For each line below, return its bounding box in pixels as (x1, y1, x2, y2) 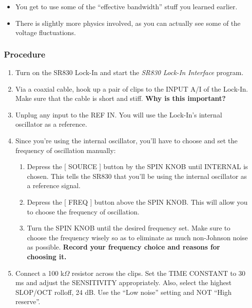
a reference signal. (27, 180, 81, 191)
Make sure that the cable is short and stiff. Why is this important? (15, 93, 226, 103)
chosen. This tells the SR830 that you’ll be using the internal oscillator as (27, 171, 247, 181)
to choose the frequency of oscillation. (27, 206, 140, 216)
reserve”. (15, 296, 40, 307)
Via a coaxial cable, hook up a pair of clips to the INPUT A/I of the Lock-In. (15, 83, 248, 94)
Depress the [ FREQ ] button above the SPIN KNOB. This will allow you (27, 196, 248, 207)
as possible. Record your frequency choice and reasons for (27, 242, 220, 252)
